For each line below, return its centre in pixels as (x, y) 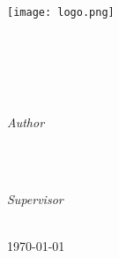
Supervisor (35, 198)
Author (26, 122)
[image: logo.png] (61, 12)
